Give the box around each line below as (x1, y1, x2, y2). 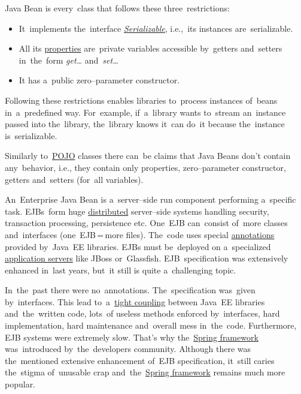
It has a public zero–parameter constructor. (19, 74, 180, 86)
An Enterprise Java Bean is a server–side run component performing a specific (5, 193, 296, 206)
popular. (5, 378, 36, 390)
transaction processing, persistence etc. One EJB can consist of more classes (5, 216, 288, 229)
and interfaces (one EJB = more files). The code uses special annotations (5, 228, 275, 240)
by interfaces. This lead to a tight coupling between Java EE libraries (5, 295, 265, 308)
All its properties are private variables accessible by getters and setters (19, 42, 282, 55)
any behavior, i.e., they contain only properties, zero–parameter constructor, (5, 161, 286, 173)
